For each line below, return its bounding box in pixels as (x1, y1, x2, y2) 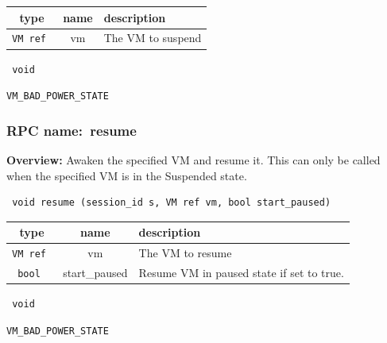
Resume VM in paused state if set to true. (138, 264, 344, 281)
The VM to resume (138, 245, 232, 261)
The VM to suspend (103, 29, 202, 46)
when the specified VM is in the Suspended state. (6, 167, 247, 183)
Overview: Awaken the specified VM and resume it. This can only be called (6, 152, 381, 168)
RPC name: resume (6, 120, 137, 140)
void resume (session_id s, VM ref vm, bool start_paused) (12, 197, 331, 209)
